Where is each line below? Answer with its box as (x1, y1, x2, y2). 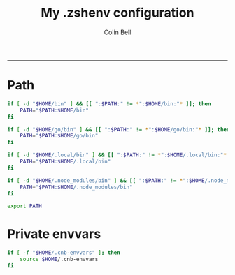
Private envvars (7, 226, 101, 242)
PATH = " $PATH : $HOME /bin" (20, 107, 90, 114)
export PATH (7, 202, 42, 210)
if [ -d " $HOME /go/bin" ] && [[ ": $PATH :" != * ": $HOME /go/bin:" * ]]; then (7, 126, 230, 133)
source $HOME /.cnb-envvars (20, 256, 99, 263)
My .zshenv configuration (41, 5, 194, 21)
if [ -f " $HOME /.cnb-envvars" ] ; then (7, 249, 120, 256)
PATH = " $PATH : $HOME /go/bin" (20, 133, 99, 140)
